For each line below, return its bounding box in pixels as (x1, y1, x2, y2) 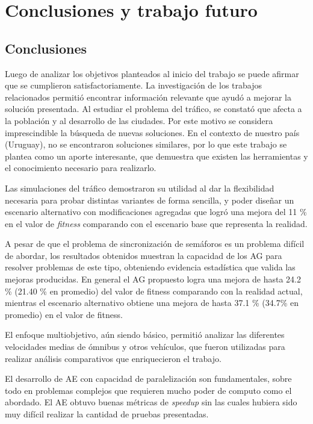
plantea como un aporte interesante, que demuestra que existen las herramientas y (5, 149, 308, 162)
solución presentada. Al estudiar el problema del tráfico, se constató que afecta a (5, 102, 302, 115)
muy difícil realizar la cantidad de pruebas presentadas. (5, 408, 209, 420)
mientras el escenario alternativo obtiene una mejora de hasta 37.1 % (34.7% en (5, 296, 299, 309)
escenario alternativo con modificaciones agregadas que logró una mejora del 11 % (5, 205, 307, 218)
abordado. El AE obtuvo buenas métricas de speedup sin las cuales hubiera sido (5, 396, 297, 408)
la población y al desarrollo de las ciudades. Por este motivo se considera (5, 114, 273, 126)
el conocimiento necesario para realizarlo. (5, 161, 156, 174)
